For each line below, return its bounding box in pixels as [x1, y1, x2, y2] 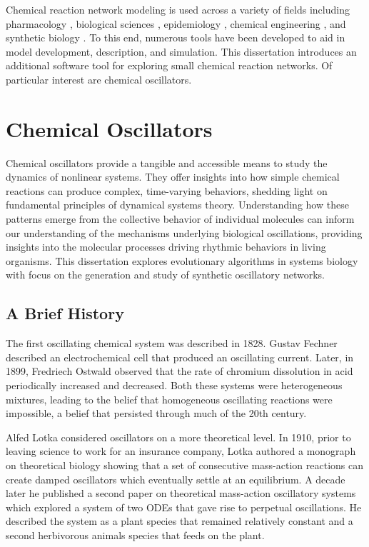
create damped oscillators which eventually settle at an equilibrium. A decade [6, 471, 345, 486]
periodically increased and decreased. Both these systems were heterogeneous [6, 378, 343, 393]
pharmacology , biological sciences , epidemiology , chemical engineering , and [6, 16, 346, 31]
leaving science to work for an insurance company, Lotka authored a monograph [6, 443, 356, 458]
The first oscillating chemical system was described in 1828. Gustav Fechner [6, 336, 338, 351]
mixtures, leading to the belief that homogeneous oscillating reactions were [6, 391, 333, 406]
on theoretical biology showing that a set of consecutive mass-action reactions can [6, 457, 363, 472]
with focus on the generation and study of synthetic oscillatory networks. [6, 267, 325, 282]
